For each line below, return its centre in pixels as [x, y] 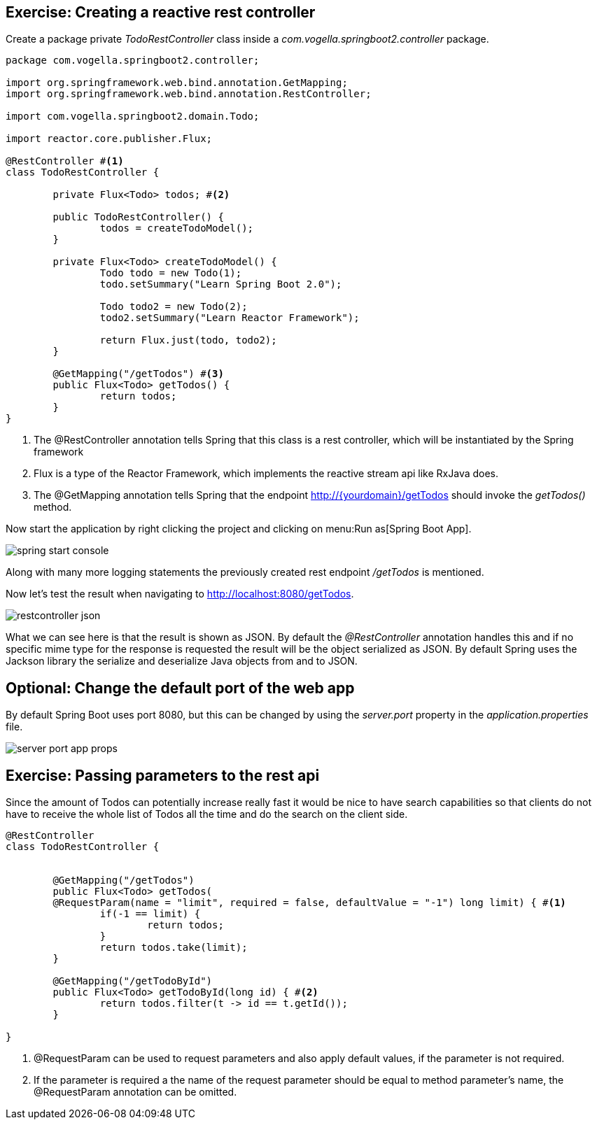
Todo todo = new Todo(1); [171, 273]
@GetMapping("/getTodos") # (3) [138, 374]
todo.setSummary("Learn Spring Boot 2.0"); [221, 284]
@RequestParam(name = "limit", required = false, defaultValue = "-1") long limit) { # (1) [309, 903]
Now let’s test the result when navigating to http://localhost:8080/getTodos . [180, 594]
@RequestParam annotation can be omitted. [135, 1092]
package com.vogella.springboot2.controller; [133, 61]
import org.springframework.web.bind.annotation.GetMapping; [177, 83]
